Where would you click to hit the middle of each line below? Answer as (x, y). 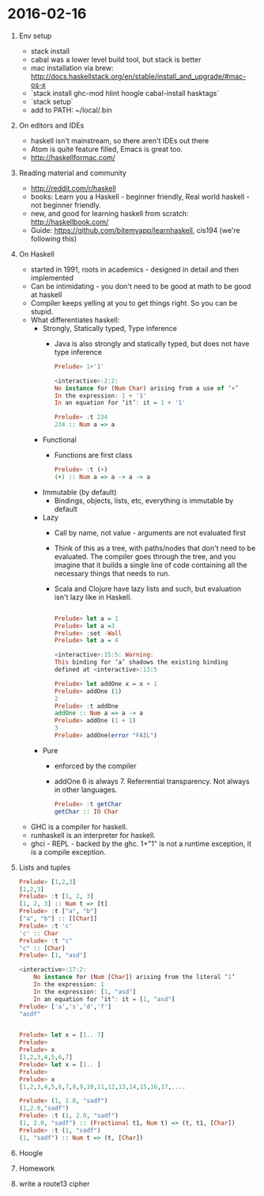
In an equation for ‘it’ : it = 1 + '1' (120, 403)
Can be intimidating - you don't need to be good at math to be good (141, 286)
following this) (54, 238)
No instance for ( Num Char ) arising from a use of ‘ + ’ (146, 388)
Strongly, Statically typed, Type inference (109, 328)
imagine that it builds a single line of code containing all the (151, 565)
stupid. (42, 311)
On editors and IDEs (51, 125)
